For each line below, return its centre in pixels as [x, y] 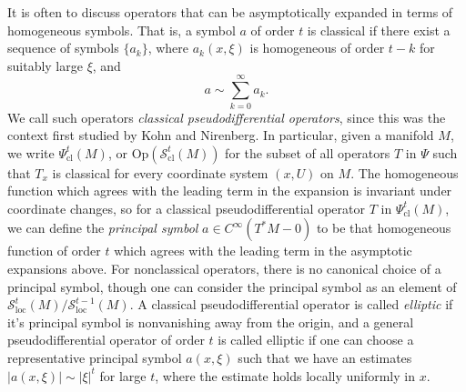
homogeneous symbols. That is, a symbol [122, 30]
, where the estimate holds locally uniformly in [285, 375]
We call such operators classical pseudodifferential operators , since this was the [227, 117]
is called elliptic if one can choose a [316, 340]
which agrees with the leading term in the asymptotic [263, 251]
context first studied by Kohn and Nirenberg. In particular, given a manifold [221, 135]
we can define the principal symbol [103, 228]
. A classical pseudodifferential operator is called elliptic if [291, 304]
